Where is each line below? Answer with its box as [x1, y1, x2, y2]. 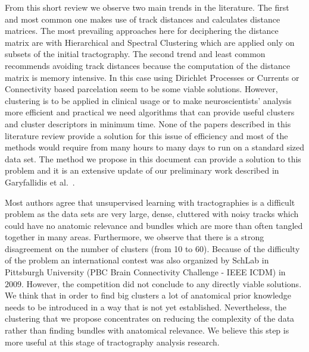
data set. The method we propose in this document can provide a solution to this [5, 152, 301, 165]
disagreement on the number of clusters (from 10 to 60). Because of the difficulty [5, 242, 300, 254]
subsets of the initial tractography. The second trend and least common [5, 48, 266, 60]
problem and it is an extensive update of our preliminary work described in [5, 164, 279, 177]
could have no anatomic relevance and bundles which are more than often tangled [5, 219, 303, 231]
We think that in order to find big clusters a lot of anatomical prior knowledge [5, 289, 292, 301]
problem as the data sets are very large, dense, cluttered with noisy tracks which [5, 208, 299, 220]
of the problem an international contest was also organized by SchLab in [5, 254, 269, 266]
